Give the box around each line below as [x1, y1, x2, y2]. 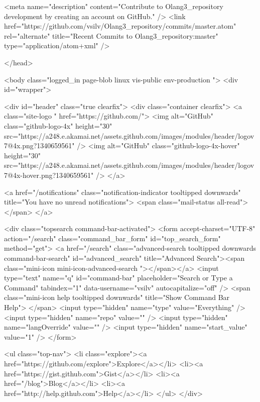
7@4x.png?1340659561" [4, 140, 75, 151]
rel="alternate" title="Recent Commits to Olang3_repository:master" [4, 30, 218, 41]
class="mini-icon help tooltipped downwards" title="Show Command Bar [4, 292, 230, 303]
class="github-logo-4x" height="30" [4, 120, 112, 131]
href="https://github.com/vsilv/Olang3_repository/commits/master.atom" [4, 21, 236, 31]
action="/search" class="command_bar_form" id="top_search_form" [4, 233, 221, 243]
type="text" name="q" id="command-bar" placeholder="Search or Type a [4, 272, 233, 283]
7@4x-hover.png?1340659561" [4, 169, 94, 180]
